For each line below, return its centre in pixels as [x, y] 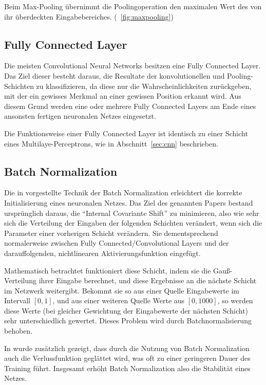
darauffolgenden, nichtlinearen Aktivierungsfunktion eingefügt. [102, 253]
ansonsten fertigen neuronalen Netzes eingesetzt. [80, 116]
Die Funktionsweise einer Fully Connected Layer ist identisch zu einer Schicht [126, 133]
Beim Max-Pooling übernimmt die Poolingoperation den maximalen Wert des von [133, 6]
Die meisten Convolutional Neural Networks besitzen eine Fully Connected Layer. [132, 66]
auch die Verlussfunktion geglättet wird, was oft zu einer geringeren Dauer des [127, 358]
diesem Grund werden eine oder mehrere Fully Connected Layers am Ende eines [130, 106]
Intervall [17, 300]
